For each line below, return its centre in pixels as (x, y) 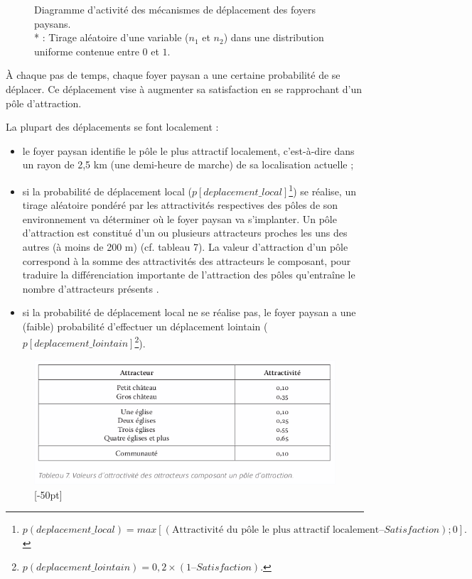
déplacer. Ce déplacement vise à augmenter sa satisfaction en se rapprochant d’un (184, 88)
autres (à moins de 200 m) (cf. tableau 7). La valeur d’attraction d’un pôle (185, 246)
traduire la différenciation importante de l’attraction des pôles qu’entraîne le (189, 275)
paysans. (53, 23)
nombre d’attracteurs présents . (91, 288)
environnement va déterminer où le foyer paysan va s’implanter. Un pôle (179, 218)
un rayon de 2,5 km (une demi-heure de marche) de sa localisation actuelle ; (188, 164)
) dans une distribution (274, 37)
